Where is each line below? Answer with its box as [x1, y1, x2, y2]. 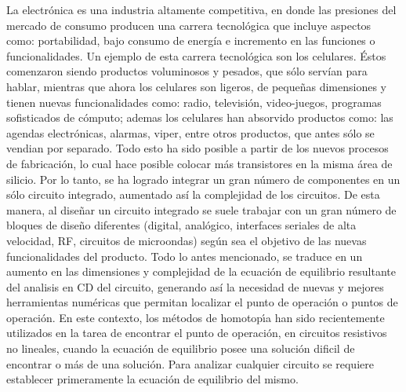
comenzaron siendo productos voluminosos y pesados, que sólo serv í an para [6, 63, 368, 79]
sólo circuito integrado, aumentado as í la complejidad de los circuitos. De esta [6, 186, 380, 203]
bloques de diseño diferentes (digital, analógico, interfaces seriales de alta [6, 217, 357, 233]
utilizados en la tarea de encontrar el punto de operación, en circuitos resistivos [6, 324, 387, 341]
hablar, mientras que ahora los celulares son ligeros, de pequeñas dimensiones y [6, 78, 386, 94]
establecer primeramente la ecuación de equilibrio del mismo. [6, 371, 299, 387]
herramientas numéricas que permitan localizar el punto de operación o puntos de [6, 294, 398, 310]
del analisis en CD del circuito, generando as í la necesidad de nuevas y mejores [6, 278, 384, 295]
